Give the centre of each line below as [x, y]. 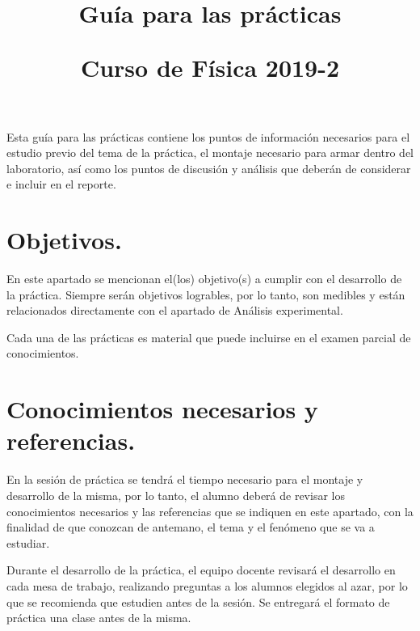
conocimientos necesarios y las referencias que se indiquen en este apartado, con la [210, 511]
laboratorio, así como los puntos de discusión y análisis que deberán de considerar [209, 168]
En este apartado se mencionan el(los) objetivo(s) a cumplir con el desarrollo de [204, 279]
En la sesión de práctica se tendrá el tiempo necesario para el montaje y [185, 479]
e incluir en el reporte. [61, 184]
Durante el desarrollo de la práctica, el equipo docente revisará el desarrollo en [201, 570]
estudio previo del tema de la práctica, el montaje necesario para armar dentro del [210, 152]
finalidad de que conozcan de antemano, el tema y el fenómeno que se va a [191, 527]
